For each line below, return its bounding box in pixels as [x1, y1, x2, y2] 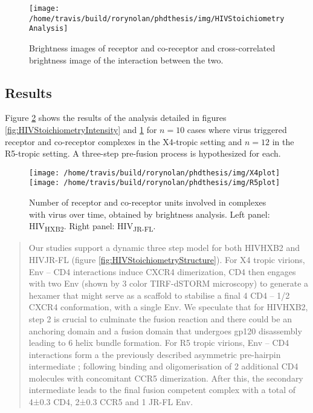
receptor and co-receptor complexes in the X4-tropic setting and [5, 135, 242, 148]
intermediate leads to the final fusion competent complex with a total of [28, 383, 295, 396]
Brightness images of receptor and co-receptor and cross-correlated [29, 41, 276, 54]
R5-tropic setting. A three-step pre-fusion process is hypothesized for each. [5, 147, 281, 160]
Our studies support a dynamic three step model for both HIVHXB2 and [28, 241, 300, 254]
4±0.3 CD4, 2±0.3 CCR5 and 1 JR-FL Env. [28, 395, 193, 408]
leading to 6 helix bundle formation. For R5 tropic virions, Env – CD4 [28, 336, 289, 349]
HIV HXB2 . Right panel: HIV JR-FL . [29, 220, 156, 234]
